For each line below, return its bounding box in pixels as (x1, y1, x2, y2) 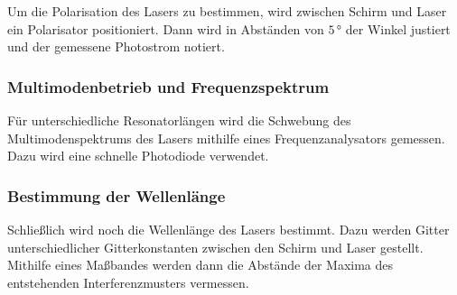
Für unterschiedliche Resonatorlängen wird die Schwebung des (7, 111, 351, 129)
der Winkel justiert (345, 19, 451, 38)
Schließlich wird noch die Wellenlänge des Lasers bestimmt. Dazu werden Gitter (7, 220, 450, 238)
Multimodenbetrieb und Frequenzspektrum (7, 75, 330, 97)
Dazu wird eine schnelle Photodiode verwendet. (7, 146, 269, 165)
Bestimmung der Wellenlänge (7, 184, 226, 207)
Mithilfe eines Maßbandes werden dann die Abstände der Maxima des (7, 255, 394, 274)
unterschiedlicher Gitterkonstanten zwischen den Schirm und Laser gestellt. (7, 237, 424, 256)
